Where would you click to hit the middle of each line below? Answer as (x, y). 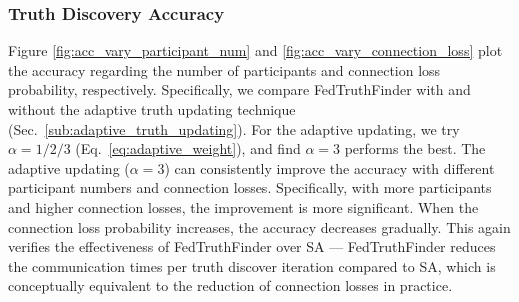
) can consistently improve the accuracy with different (329, 167)
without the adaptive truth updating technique (152, 109)
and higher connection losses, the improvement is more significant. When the (243, 206)
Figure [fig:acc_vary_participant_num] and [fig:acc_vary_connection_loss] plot (255, 50)
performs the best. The (415, 148)
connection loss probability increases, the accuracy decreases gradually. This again (259, 226)
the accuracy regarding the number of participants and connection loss (224, 69)
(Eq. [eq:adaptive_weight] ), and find (188, 148)
